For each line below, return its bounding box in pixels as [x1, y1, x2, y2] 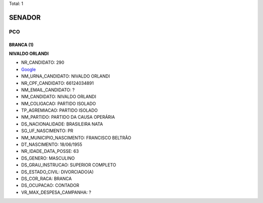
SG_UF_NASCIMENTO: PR [21, 128, 74, 134]
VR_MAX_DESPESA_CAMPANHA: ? [21, 189, 92, 195]
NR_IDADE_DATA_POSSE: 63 [21, 148, 79, 154]
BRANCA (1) [9, 41, 34, 47]
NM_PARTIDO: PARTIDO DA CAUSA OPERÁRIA [21, 114, 115, 120]
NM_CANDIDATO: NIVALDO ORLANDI [21, 94, 96, 100]
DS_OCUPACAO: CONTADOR [21, 183, 79, 188]
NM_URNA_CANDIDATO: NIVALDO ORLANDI [21, 73, 110, 79]
